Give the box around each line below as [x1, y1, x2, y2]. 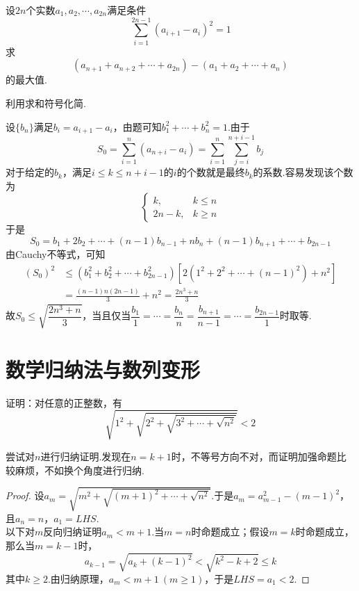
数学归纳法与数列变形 [6, 355, 201, 383]
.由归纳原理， [47, 571, 109, 585]
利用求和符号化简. [6, 95, 86, 110]
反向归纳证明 [43, 524, 102, 539]
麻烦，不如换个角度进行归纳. [15, 462, 144, 477]
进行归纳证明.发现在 [40, 448, 131, 463]
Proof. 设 [6, 488, 44, 503]
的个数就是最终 [176, 165, 245, 179]
